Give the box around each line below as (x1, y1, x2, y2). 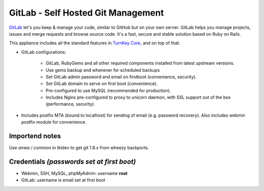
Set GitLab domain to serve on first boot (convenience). (45, 81, 158, 86)
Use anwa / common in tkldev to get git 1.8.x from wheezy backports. (9, 145, 149, 151)
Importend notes (9, 132, 61, 140)
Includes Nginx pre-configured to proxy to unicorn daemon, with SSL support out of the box (45, 94, 231, 100)
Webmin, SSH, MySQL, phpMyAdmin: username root (21, 170, 128, 176)
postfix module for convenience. (21, 119, 87, 125)
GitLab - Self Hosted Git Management (9, 7, 164, 18)
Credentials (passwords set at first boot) (9, 157, 136, 166)
